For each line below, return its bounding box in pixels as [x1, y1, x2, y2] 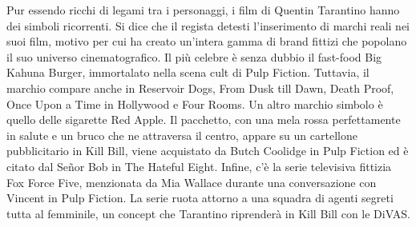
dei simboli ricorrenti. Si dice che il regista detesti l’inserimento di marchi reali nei [6, 17, 410, 34]
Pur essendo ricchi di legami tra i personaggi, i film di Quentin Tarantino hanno [6, 2, 400, 18]
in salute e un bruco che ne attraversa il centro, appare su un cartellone [6, 126, 357, 143]
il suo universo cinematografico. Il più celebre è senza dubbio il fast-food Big [6, 48, 382, 65]
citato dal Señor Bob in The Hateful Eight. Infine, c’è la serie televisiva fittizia [6, 157, 392, 174]
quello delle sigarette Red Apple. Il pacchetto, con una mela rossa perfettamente [6, 111, 401, 128]
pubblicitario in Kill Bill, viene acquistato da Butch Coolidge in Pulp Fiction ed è [6, 142, 409, 159]
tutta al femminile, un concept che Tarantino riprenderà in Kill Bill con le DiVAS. [6, 205, 410, 221]
